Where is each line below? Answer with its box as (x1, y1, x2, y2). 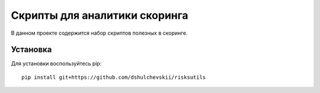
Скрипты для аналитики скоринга (11, 9, 189, 22)
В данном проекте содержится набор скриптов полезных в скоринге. (11, 29, 188, 36)
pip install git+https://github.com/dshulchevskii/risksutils (21, 74, 206, 81)
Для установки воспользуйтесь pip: (11, 60, 102, 67)
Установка (11, 45, 52, 55)
